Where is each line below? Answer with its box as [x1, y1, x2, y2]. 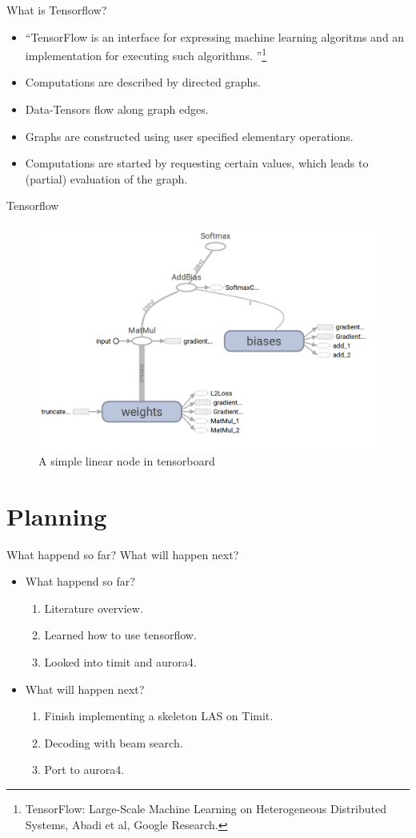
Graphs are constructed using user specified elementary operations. [25, 127, 354, 144]
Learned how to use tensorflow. [44, 626, 197, 643]
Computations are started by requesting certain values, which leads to [25, 155, 369, 171]
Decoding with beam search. [44, 734, 183, 751]
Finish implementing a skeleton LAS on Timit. [44, 707, 274, 724]
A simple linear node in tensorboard [38, 452, 215, 469]
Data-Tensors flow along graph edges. [25, 101, 209, 118]
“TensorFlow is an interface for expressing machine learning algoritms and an [25, 28, 405, 45]
